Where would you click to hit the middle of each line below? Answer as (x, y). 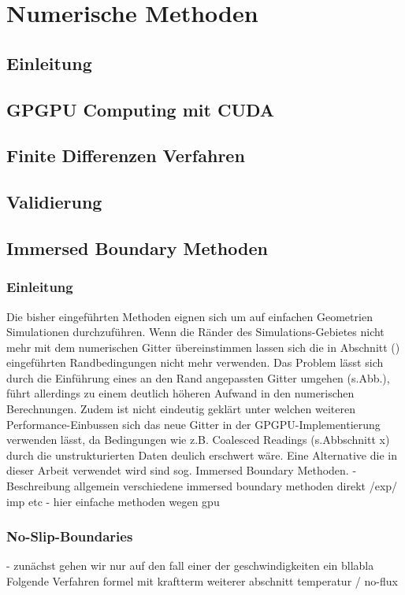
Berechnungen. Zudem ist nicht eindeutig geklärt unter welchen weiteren (181, 409)
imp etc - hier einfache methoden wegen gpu (113, 501)
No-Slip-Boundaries (70, 536)
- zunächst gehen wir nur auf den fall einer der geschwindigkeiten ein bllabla (190, 565)
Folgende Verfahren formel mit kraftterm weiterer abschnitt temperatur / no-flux (202, 581)
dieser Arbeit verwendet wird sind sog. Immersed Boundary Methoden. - (182, 470)
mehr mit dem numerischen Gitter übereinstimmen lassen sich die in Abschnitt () (203, 347)
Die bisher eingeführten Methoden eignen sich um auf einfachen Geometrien (189, 316)
